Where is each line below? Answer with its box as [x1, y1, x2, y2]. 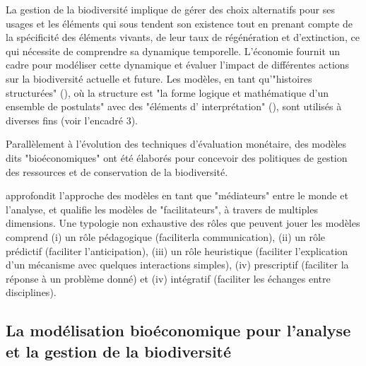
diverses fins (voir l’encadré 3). [6, 112, 138, 127]
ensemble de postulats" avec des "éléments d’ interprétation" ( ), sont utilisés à [6, 99, 342, 114]
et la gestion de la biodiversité [6, 340, 232, 362]
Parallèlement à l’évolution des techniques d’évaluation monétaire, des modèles [6, 136, 347, 151]
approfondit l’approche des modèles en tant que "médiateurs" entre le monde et [6, 188, 348, 203]
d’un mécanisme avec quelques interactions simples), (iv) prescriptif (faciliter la [6, 257, 349, 272]
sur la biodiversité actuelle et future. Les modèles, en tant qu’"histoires [6, 71, 312, 85]
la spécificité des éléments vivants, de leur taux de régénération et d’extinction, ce [6, 30, 360, 45]
